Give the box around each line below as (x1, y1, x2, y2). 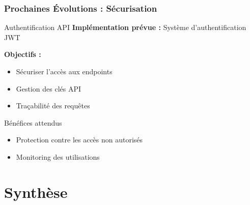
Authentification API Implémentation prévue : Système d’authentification (4, 22, 246, 33)
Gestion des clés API (16, 83, 81, 94)
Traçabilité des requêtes (16, 100, 90, 111)
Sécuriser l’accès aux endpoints (16, 66, 113, 76)
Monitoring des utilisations (16, 151, 100, 162)
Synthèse (4, 181, 68, 202)
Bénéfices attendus (4, 117, 62, 128)
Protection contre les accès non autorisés (16, 134, 143, 145)
